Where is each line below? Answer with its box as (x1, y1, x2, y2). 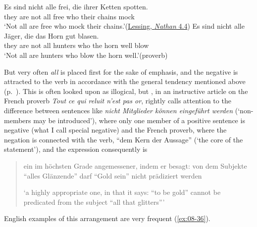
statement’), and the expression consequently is (4, 144, 148, 154)
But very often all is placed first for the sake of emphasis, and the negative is (4, 66, 238, 77)
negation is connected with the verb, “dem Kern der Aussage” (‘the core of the (4, 134, 243, 144)
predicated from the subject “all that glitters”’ (23, 196, 165, 207)
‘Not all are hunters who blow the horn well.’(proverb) (4, 49, 168, 60)
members (4, 115, 31, 125)
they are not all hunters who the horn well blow (4, 40, 149, 50)
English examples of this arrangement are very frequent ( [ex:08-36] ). (4, 213, 210, 224)
